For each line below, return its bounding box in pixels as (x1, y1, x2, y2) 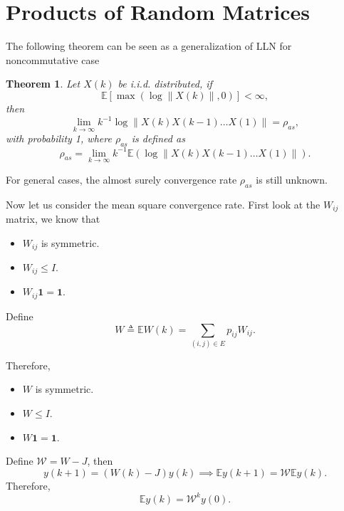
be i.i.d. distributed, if (118, 76, 212, 91)
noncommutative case (6, 52, 100, 67)
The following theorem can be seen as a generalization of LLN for (6, 38, 292, 53)
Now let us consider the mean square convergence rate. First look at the (6, 196, 320, 211)
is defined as (131, 131, 185, 146)
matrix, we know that (6, 211, 100, 226)
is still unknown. (256, 172, 328, 186)
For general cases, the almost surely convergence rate (6, 172, 237, 186)
